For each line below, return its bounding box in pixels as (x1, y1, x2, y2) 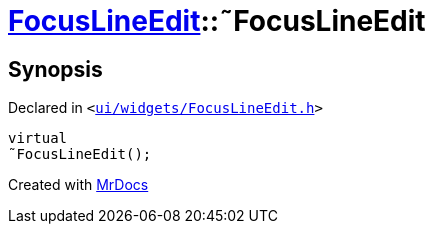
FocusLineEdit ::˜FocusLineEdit (8, 4, 426, 38)
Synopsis (8, 56, 103, 82)
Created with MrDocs (8, 176, 149, 194)
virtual (8, 130, 68, 147)
